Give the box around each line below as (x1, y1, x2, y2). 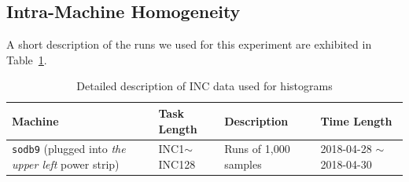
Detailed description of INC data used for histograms (76, 78, 333, 94)
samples (224, 156, 262, 173)
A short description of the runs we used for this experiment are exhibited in (6, 36, 372, 53)
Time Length (320, 112, 392, 129)
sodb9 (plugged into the (12, 140, 126, 157)
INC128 (158, 156, 196, 173)
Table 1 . (6, 51, 47, 67)
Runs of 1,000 (224, 140, 290, 157)
